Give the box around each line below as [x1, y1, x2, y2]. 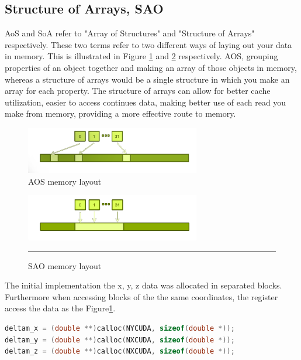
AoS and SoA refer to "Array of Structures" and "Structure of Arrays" [5, 27, 255, 39]
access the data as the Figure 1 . [5, 302, 116, 314]
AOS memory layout [28, 175, 102, 187]
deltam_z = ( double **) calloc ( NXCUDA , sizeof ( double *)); [5, 347, 235, 356]
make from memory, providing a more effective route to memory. [5, 107, 236, 120]
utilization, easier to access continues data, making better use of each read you [5, 96, 286, 108]
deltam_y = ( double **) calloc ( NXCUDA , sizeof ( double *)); [5, 335, 235, 344]
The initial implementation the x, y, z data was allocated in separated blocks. [5, 279, 282, 291]
